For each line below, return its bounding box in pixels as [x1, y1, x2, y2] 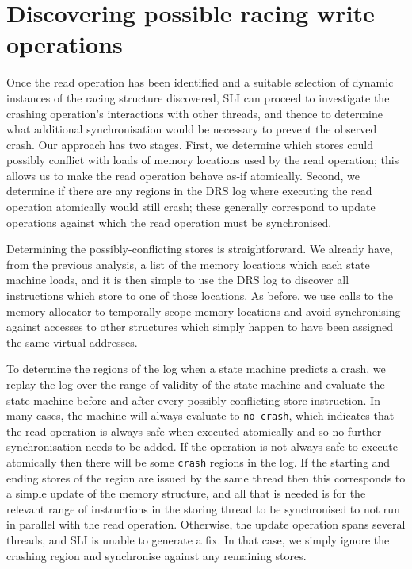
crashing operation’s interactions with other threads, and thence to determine [6, 105, 383, 121]
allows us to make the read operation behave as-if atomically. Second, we [6, 167, 360, 183]
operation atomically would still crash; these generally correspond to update [6, 198, 376, 215]
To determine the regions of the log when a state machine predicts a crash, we [6, 360, 386, 377]
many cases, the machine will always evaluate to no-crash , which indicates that [6, 407, 395, 424]
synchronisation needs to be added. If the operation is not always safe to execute [6, 438, 399, 455]
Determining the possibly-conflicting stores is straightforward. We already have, [6, 240, 393, 257]
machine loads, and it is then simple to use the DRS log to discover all [6, 271, 349, 288]
